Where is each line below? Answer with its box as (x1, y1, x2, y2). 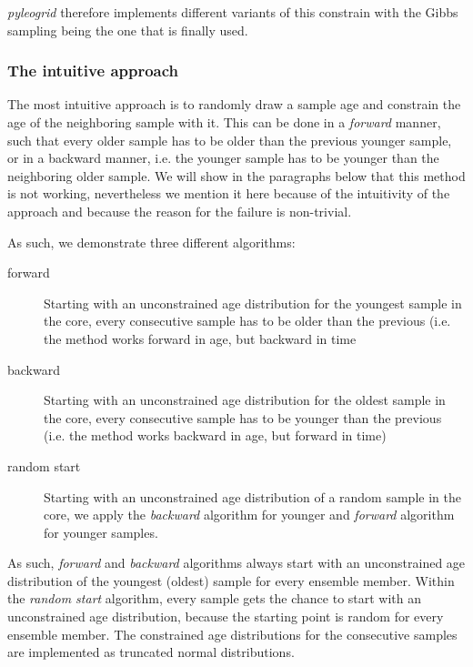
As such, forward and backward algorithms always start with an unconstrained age (7, 553, 466, 572)
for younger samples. (44, 522, 158, 541)
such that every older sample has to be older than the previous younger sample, (7, 130, 452, 149)
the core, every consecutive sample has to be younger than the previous (44, 408, 442, 427)
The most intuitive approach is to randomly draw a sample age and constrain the (7, 95, 461, 114)
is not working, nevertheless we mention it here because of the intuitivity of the (7, 184, 450, 203)
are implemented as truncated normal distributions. (7, 642, 295, 662)
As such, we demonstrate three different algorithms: (7, 232, 296, 251)
